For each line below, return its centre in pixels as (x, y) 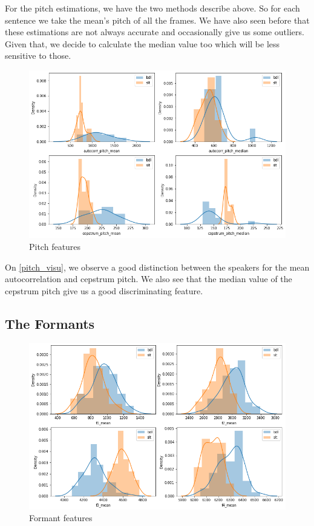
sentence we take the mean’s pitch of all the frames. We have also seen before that (157, 20)
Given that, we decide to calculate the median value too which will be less (142, 43)
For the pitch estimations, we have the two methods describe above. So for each (152, 8)
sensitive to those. (38, 56)
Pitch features (55, 246)
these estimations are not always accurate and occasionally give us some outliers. (155, 32)
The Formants (50, 323)
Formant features (61, 518)
